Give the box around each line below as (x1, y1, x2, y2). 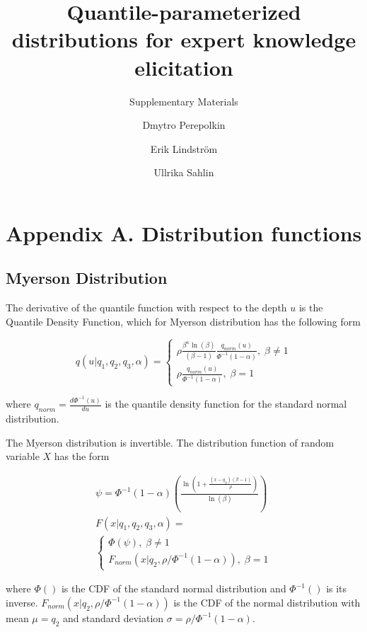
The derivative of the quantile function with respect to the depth (6, 300, 287, 315)
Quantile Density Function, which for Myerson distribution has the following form (6, 314, 361, 328)
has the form (54, 449, 110, 464)
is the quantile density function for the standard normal (105, 396, 347, 411)
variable (6, 449, 40, 464)
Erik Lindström (150, 141, 218, 156)
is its (326, 581, 347, 596)
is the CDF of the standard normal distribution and (61, 581, 286, 596)
